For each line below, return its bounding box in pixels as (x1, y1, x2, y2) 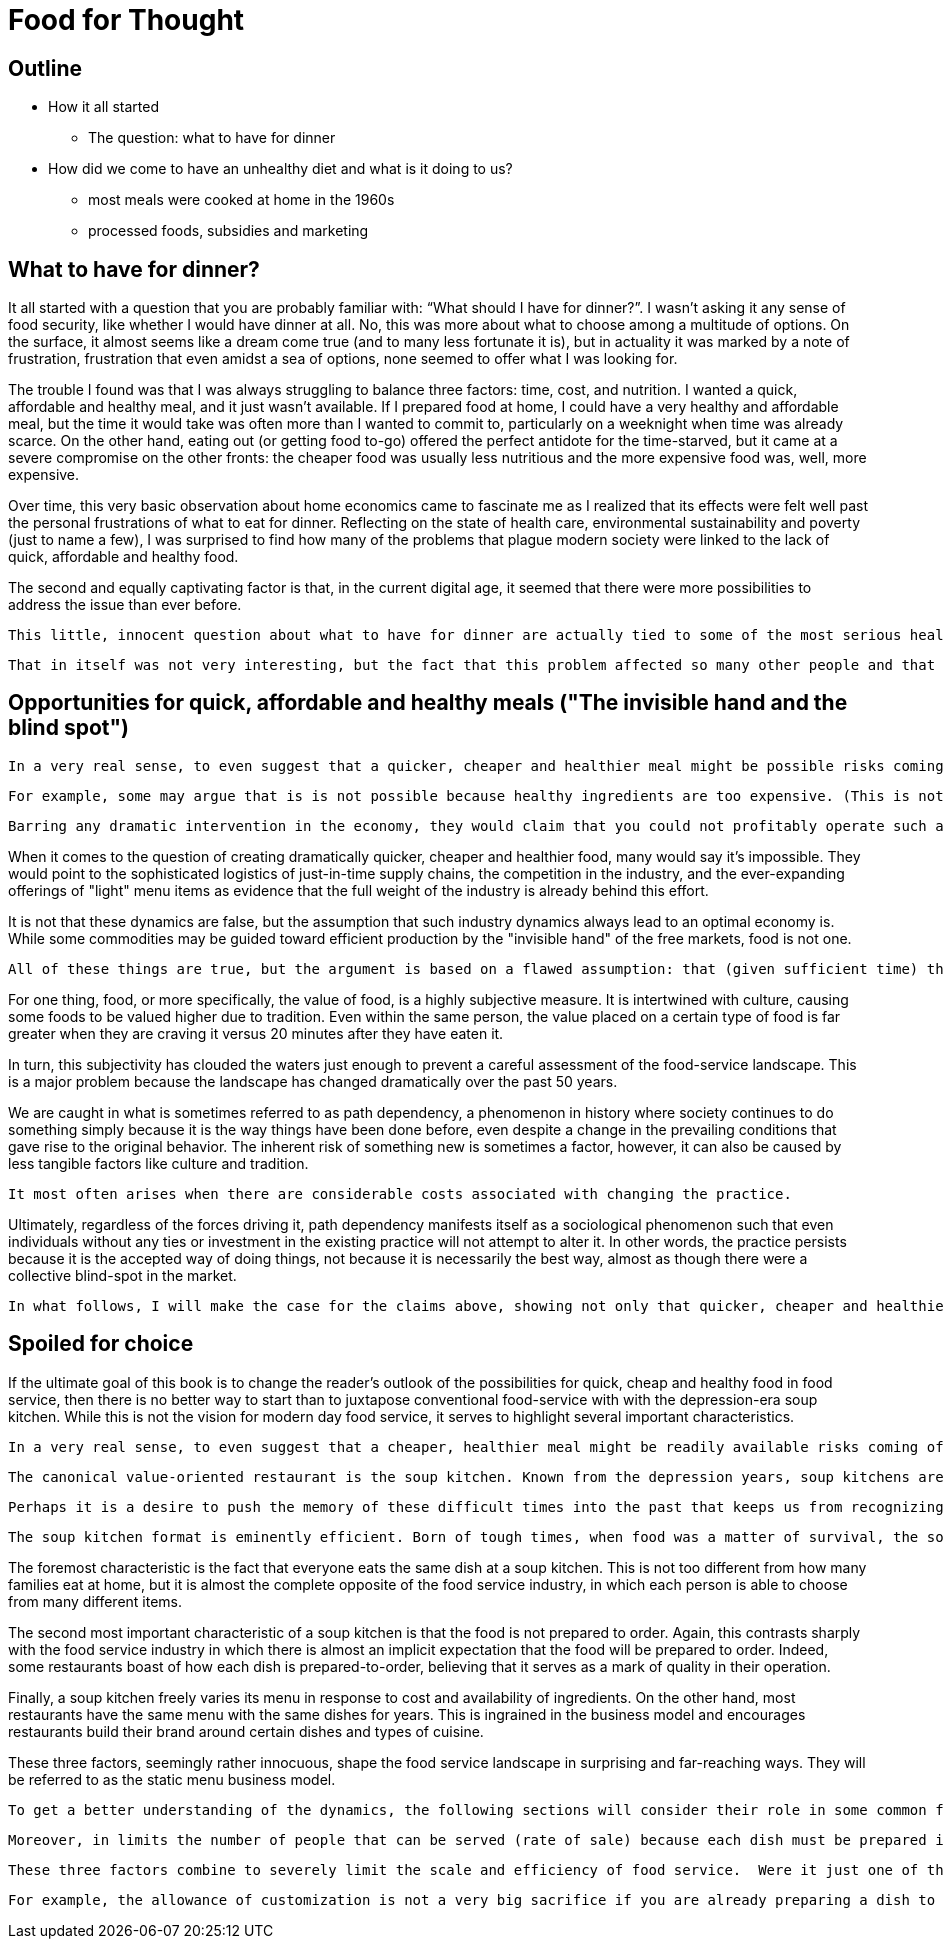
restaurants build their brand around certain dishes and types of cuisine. (8, 1722, 484, 1740)
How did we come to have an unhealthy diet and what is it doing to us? (48, 160, 513, 178)
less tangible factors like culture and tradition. (8, 1154, 309, 1172)
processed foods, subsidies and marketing (88, 222, 369, 240)
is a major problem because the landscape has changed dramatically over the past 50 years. (8, 1072, 618, 1090)
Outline (8, 55, 82, 81)
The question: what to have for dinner (88, 129, 336, 147)
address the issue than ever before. (8, 596, 242, 614)
